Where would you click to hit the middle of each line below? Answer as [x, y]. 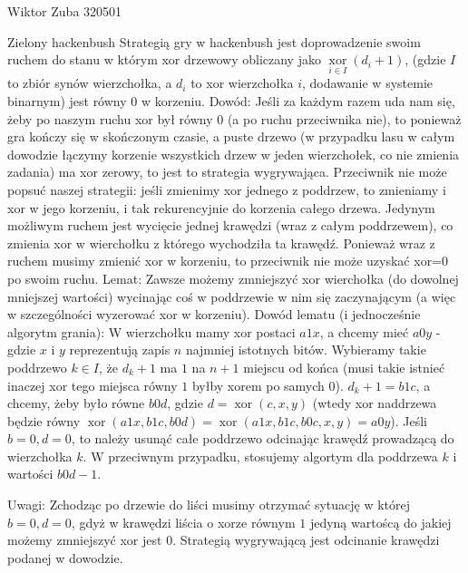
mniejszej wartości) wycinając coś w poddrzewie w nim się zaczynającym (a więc [232, 296]
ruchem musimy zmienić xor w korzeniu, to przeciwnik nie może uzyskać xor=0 [228, 261]
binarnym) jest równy [67, 101]
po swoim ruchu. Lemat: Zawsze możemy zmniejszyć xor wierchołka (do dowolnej [233, 278]
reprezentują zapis [120, 350]
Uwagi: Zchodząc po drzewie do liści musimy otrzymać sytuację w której [209, 505]
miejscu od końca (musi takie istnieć [344, 367]
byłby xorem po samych [258, 385]
